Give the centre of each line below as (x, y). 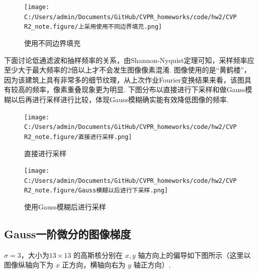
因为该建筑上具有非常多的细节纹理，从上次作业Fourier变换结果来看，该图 (124, 79)
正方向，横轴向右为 (94, 265)
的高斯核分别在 (98, 255)
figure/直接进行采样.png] (93, 137)
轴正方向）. (152, 265)
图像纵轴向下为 (29, 265)
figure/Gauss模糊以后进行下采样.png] (110, 191)
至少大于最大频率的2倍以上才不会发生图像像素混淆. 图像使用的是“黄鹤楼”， (127, 70)
